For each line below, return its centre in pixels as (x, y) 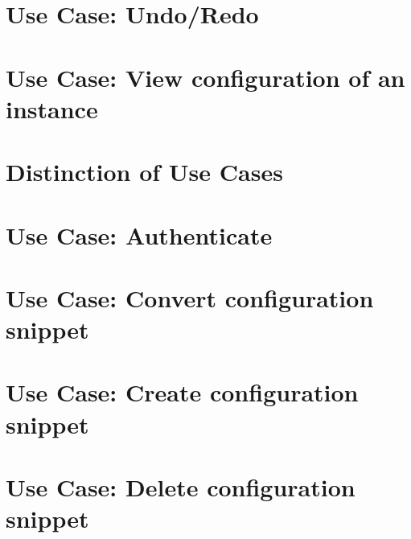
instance (52, 108)
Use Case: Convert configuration (190, 297)
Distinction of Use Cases (144, 172)
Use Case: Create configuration (182, 392)
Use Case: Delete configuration (181, 487)
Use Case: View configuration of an (205, 77)
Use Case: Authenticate (139, 235)
